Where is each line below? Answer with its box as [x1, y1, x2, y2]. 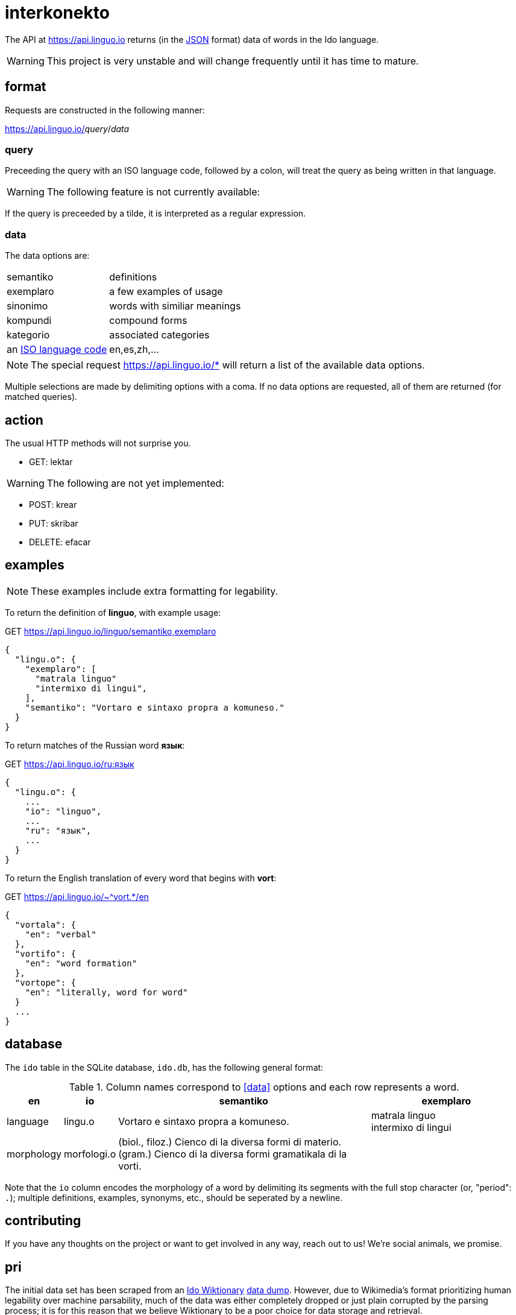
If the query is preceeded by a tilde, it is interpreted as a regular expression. [5, 208, 306, 219]
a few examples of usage [109, 285, 223, 298]
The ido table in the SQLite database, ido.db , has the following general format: [5, 1062, 324, 1073]
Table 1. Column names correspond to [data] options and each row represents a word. [69, 1080, 459, 1093]
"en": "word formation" [25, 958, 137, 968]
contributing [5, 1213, 81, 1229]
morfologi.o [64, 1147, 116, 1160]
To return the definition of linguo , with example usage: [5, 607, 221, 618]
